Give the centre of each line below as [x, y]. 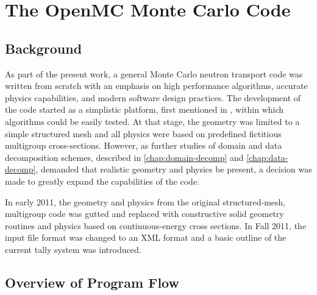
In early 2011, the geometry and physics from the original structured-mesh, [145, 201]
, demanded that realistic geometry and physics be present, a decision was [174, 169]
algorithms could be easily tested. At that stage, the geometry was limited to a [152, 121]
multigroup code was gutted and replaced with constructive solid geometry [144, 214]
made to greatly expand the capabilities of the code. [102, 181]
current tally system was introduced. [73, 249]
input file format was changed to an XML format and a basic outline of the [146, 237]
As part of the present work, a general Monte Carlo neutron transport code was [154, 73]
